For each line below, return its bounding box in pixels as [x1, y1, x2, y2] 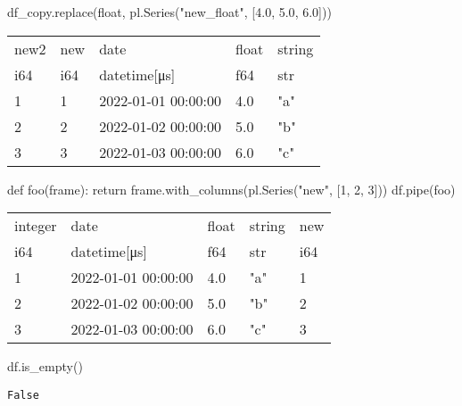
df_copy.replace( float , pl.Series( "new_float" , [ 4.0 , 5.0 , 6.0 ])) [7, 3, 332, 21]
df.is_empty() [7, 357, 83, 376]
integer [14, 215, 57, 236]
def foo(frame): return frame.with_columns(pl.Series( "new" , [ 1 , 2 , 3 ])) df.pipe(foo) [7, 179, 456, 198]
